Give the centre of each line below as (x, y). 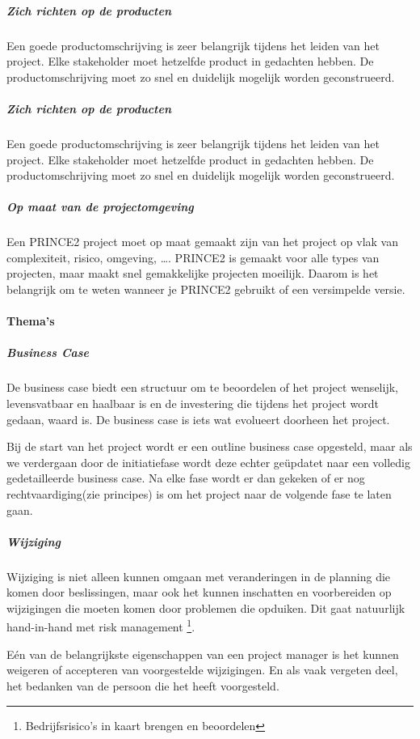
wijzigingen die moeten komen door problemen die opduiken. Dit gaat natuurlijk (206, 607)
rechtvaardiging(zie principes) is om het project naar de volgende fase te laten (199, 493)
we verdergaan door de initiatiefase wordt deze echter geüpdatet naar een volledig (209, 462)
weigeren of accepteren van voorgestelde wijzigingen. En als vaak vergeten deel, (202, 670)
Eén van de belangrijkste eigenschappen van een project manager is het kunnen (203, 654)
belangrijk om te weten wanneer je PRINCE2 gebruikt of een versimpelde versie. (206, 289)
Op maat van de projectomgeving (100, 207)
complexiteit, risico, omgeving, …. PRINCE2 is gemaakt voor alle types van (193, 257)
